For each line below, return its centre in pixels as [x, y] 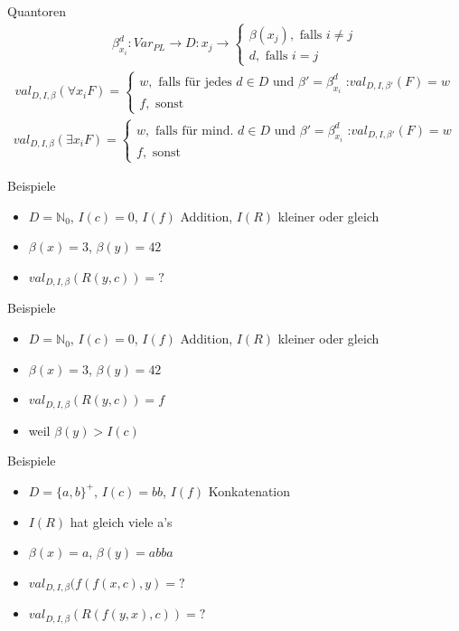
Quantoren [37, 11]
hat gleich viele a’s [121, 521]
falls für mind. [194, 131]
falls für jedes [195, 82]
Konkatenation [249, 490]
